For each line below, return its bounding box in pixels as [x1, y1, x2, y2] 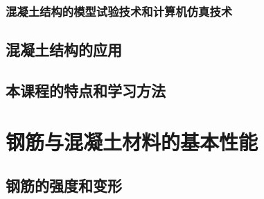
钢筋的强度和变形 [6, 175, 122, 196]
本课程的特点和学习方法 [6, 80, 166, 101]
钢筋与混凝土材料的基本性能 [6, 127, 258, 155]
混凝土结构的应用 [6, 39, 122, 60]
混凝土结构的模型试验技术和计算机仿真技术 [6, 2, 233, 19]
